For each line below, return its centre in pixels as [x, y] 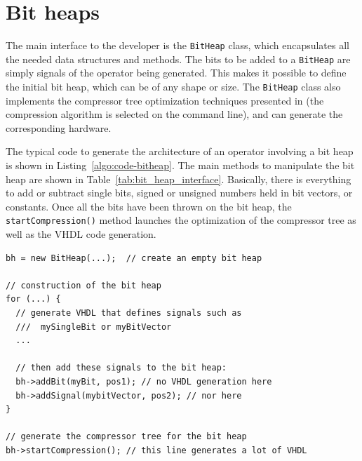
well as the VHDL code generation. [81, 234]
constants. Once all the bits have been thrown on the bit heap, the [149, 206]
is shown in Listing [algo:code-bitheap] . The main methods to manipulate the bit [180, 165]
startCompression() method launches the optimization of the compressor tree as [181, 220]
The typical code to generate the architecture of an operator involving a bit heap [180, 151]
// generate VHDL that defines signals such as [129, 313]
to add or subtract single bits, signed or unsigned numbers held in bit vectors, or [179, 193]
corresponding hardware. [59, 127]
